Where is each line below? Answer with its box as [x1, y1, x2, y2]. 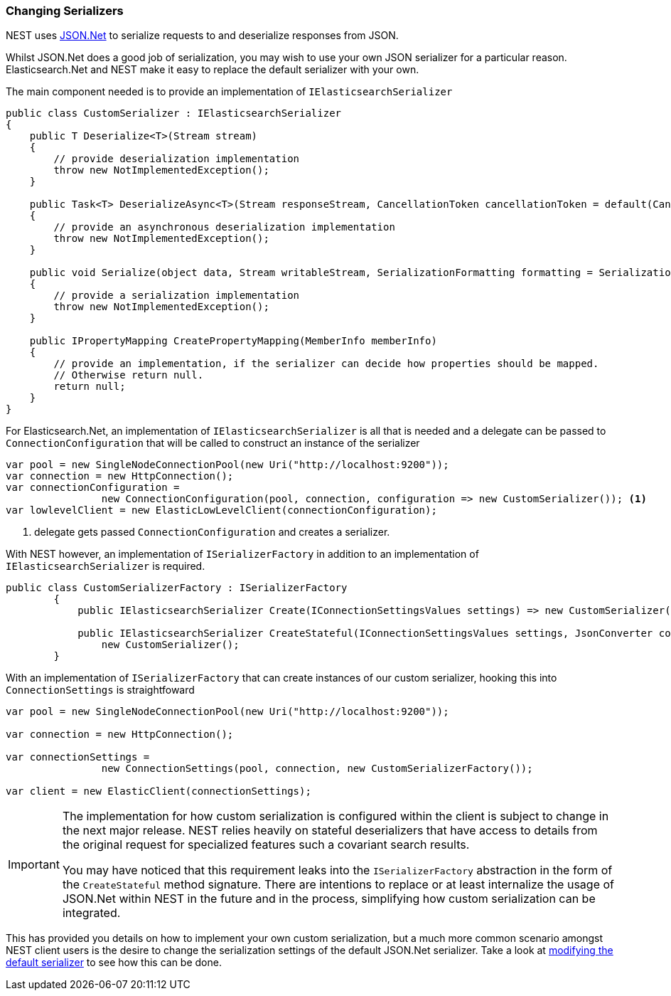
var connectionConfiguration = [6, 482, 180, 494]
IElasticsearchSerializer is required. [6, 560, 205, 573]
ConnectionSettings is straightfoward [6, 684, 195, 696]
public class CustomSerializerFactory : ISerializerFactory [6, 582, 348, 594]
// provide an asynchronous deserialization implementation [53, 221, 395, 233]
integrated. [62, 906, 121, 921]
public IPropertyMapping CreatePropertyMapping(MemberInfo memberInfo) [29, 335, 437, 347]
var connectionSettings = [6, 751, 150, 763]
